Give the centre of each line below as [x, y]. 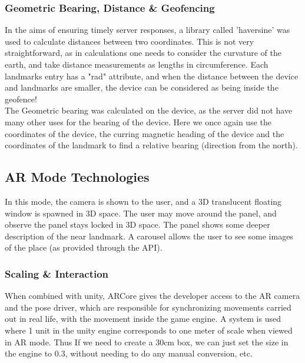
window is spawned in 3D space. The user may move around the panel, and [141, 213]
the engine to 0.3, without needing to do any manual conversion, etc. [129, 353]
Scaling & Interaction [57, 273]
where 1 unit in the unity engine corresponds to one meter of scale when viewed [149, 330]
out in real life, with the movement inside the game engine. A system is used [143, 319]
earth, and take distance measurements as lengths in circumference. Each [137, 64]
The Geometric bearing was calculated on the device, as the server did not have [149, 110]
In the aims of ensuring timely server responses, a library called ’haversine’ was [147, 30]
